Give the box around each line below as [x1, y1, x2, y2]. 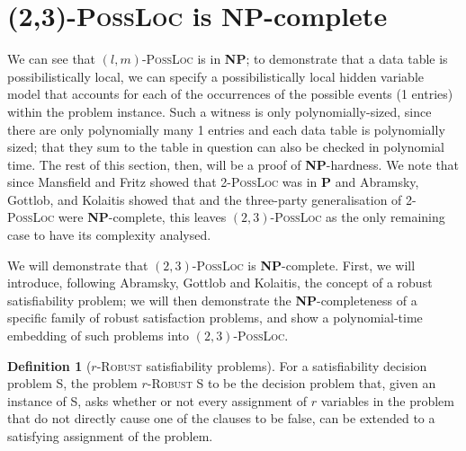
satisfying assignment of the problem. [7, 427, 213, 445]
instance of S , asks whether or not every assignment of [7, 391, 307, 410]
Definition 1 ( [7, 356, 92, 375]
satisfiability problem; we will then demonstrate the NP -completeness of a [7, 290, 417, 309]
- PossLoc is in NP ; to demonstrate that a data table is [141, 49, 448, 68]
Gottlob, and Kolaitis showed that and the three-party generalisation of [7, 190, 402, 208]
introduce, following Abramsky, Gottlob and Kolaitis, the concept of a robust [7, 273, 433, 292]
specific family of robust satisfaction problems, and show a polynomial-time [7, 308, 423, 327]
